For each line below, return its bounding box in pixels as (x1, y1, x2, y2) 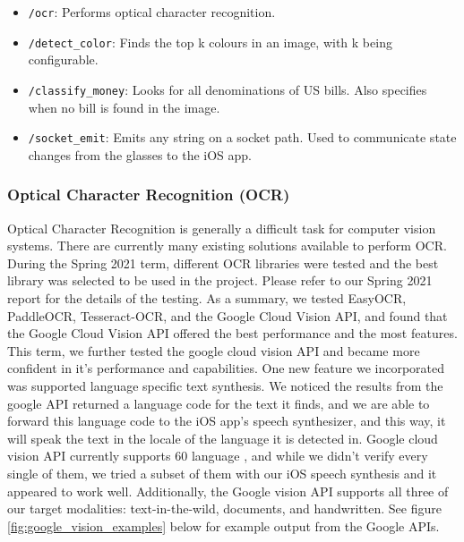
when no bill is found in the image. (28, 97, 220, 116)
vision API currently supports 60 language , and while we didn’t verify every (7, 446, 428, 465)
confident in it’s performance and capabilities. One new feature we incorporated (7, 359, 445, 377)
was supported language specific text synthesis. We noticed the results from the (7, 376, 443, 394)
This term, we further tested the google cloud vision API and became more (7, 341, 420, 360)
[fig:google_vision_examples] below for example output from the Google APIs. (7, 516, 440, 535)
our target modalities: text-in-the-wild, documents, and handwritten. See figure (7, 499, 442, 518)
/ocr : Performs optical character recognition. (28, 3, 276, 21)
